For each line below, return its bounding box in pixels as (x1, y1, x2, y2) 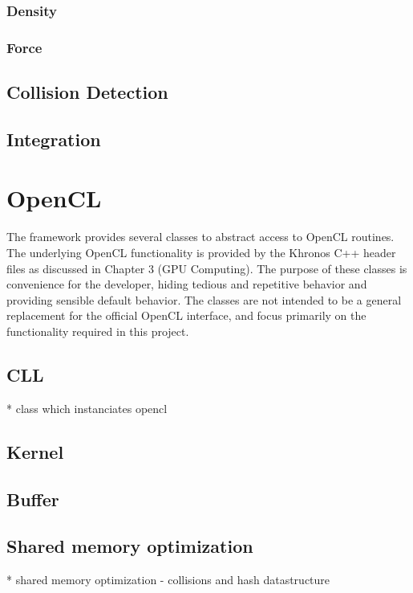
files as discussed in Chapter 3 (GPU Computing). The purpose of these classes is (6, 260, 407, 276)
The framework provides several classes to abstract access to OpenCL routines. (6, 228, 395, 245)
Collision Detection (6, 80, 168, 104)
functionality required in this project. (6, 322, 189, 339)
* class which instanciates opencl (6, 399, 168, 416)
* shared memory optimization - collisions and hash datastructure (6, 571, 330, 588)
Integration (6, 126, 101, 151)
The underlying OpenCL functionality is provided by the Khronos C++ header (6, 243, 396, 260)
